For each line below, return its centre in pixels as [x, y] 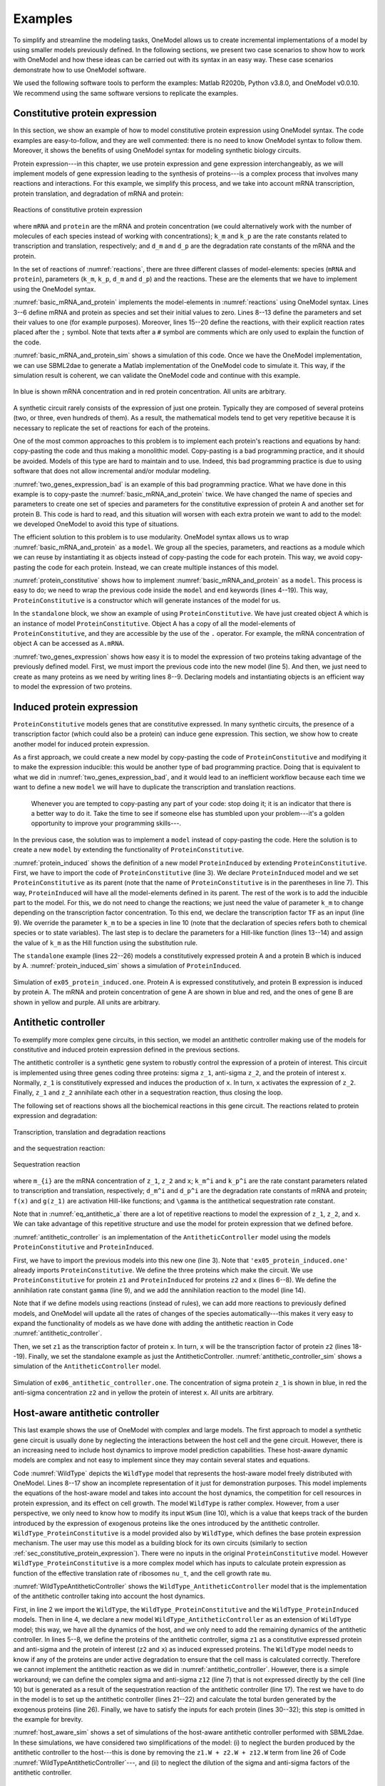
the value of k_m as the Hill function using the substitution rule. [106, 942]
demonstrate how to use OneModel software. [79, 70]
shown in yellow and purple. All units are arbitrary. [87, 1002]
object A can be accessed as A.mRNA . [69, 644]
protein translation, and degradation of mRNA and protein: [98, 194]
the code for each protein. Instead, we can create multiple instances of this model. [158, 567]
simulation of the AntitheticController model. [87, 1366]
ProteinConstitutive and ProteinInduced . [83, 1247]
